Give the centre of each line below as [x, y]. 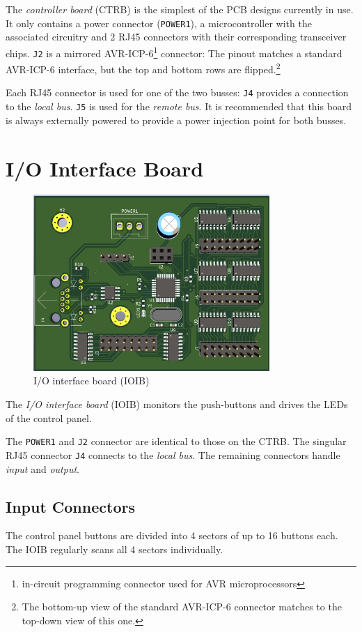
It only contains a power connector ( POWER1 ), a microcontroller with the [159, 23]
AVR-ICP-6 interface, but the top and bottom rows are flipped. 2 [143, 68]
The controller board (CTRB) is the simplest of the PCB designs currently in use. [180, 9]
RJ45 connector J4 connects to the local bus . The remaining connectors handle [173, 454]
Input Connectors [70, 506]
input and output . [42, 468]
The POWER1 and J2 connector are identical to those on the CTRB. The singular [176, 441]
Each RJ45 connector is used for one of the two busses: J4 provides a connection [177, 92]
